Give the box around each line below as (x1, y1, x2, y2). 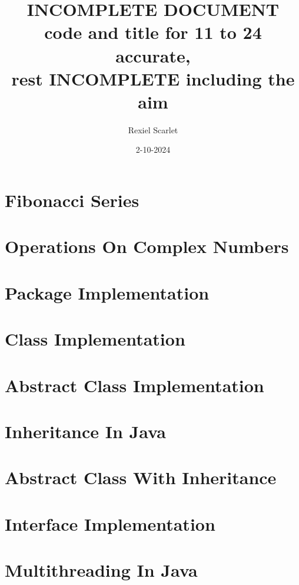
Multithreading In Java (5, 558, 198, 582)
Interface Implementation (5, 511, 215, 535)
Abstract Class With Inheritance (5, 465, 277, 489)
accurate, (115, 43, 191, 67)
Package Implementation (5, 280, 210, 304)
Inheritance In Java (5, 419, 166, 443)
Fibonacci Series (5, 188, 139, 212)
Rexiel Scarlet (128, 123, 178, 136)
